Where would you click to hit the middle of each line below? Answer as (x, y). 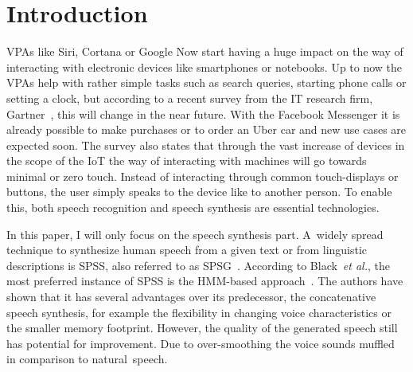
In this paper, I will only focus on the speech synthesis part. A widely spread (195, 234)
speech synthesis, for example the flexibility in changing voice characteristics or (199, 312)
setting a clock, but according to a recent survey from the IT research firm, (190, 98)
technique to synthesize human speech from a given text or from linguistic (187, 250)
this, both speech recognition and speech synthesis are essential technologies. (193, 208)
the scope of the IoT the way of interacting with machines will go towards (187, 161)
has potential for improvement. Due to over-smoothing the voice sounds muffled (201, 343)
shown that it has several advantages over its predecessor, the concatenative (191, 297)
